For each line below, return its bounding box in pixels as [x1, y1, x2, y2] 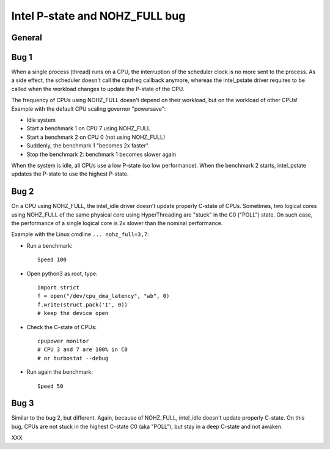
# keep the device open [37, 310, 109, 317]
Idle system [26, 116, 56, 124]
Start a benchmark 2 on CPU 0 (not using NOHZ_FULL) [26, 133, 166, 141]
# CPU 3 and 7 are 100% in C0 [37, 346, 128, 353]
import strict [37, 284, 79, 291]
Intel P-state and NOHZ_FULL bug [11, 9, 186, 23]
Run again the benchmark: [26, 368, 93, 376]
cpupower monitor [37, 337, 89, 344]
